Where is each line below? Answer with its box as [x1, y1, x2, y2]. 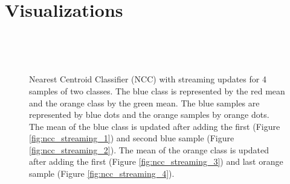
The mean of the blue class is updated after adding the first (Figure [29, 120, 280, 132]
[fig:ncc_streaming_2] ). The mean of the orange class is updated [29, 143, 269, 156]
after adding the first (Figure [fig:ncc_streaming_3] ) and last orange [29, 155, 283, 168]
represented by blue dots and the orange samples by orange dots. [29, 108, 269, 121]
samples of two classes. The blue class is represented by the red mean [29, 84, 285, 97]
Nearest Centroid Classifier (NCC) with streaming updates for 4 [29, 73, 266, 85]
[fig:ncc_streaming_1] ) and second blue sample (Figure [29, 132, 234, 144]
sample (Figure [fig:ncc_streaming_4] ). [29, 167, 175, 180]
